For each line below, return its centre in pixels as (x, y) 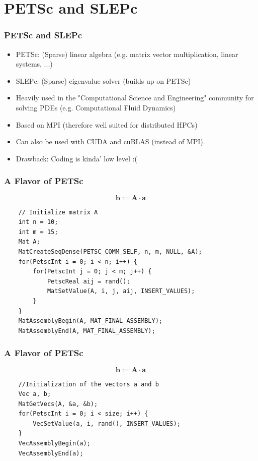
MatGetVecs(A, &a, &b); (58, 404)
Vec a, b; (35, 394)
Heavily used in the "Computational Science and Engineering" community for (135, 98)
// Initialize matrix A (58, 212)
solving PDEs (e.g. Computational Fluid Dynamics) (96, 107)
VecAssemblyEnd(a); (51, 453)
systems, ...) (34, 64)
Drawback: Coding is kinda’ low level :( (76, 158)
